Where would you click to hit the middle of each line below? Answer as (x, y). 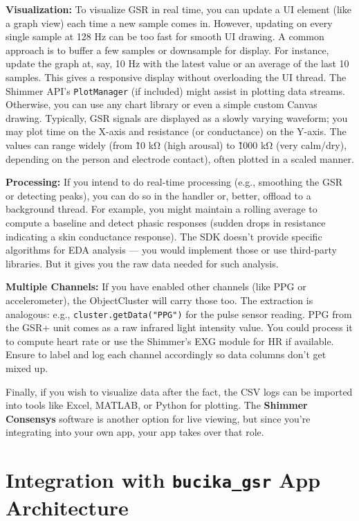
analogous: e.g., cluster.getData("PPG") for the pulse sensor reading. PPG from (179, 314)
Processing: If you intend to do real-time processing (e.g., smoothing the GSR (174, 182)
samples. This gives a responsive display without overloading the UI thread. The (176, 77)
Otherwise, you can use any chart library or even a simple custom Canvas (162, 104)
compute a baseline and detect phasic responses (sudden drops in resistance (166, 222)
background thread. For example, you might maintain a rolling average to (162, 209)
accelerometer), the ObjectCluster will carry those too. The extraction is (159, 300)
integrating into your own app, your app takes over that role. (135, 432)
